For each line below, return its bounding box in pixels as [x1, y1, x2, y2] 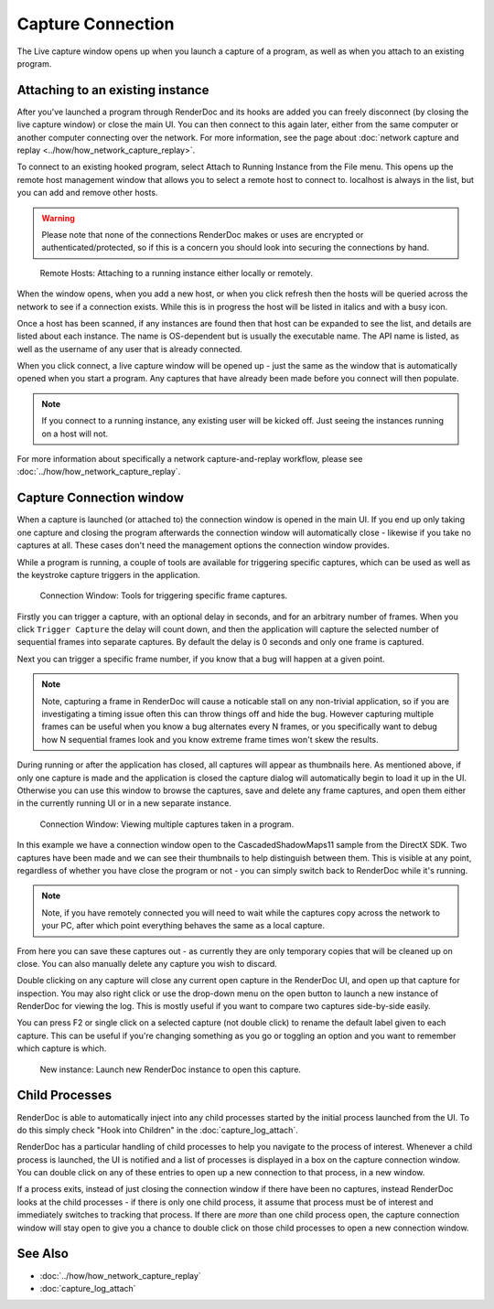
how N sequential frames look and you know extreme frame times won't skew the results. [41, 734, 379, 745]
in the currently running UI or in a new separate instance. [16, 798, 232, 809]
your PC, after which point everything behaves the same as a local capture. [41, 920, 325, 931]
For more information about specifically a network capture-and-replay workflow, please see [16, 454, 363, 465]
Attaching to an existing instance [16, 82, 209, 98]
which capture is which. [16, 1043, 107, 1054]
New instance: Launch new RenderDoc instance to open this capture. [39, 1064, 302, 1075]
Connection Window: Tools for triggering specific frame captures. [39, 590, 288, 601]
